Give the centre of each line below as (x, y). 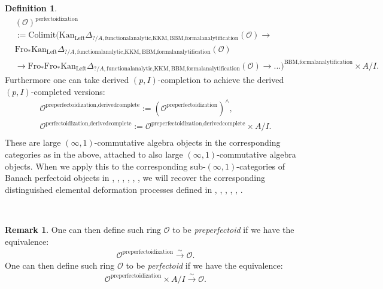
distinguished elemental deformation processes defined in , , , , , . (124, 189)
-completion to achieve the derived (221, 80)
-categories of (261, 166)
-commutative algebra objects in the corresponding (187, 142)
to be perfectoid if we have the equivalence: (204, 265)
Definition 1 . (31, 8)
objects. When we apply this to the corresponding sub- (105, 166)
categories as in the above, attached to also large (94, 154)
